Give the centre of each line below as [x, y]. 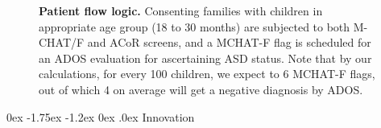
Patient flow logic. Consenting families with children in [181, 10]
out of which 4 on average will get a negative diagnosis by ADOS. [201, 89]
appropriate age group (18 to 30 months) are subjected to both [195, 26]
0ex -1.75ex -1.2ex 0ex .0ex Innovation [101, 116]
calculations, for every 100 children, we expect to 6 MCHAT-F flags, [207, 74]
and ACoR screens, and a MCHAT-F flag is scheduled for [229, 42]
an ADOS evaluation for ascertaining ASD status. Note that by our [205, 58]
